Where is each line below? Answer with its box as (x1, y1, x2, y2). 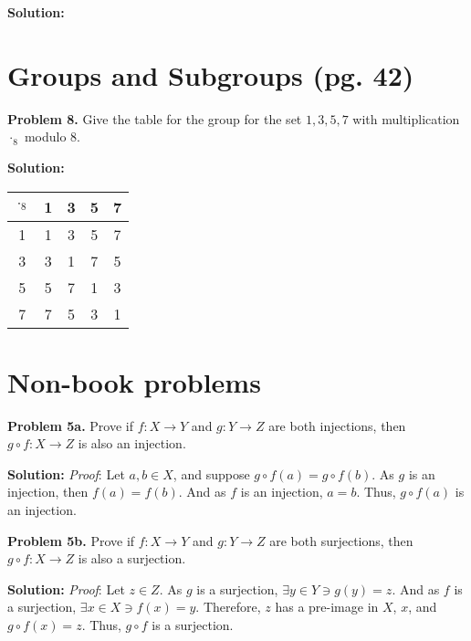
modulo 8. (24, 127, 80, 146)
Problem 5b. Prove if (7, 531, 135, 550)
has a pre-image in (275, 597, 379, 616)
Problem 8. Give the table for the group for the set (7, 109, 302, 128)
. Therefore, (195, 597, 261, 616)
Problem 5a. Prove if (7, 415, 133, 435)
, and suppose (173, 464, 250, 483)
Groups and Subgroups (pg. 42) (7, 56, 414, 93)
